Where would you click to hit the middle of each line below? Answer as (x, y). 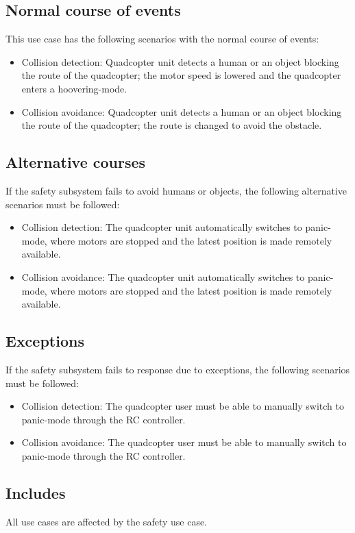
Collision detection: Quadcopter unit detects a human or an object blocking (180, 61)
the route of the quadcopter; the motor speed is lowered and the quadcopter (181, 75)
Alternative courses (76, 162)
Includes (36, 492)
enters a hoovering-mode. (74, 88)
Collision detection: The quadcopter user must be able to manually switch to (183, 406)
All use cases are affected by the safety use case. (107, 521)
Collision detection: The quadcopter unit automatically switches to (162, 227)
